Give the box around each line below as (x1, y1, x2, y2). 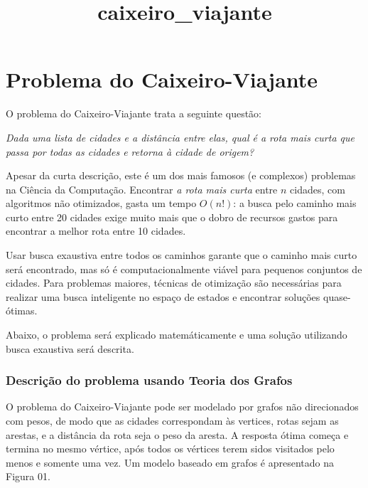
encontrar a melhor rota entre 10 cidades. (6, 223, 186, 238)
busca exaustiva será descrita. (6, 341, 134, 356)
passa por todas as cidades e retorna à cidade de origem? (6, 144, 254, 159)
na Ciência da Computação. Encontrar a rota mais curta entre (6, 181, 278, 196)
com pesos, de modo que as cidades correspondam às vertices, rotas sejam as (6, 413, 339, 428)
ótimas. (6, 303, 38, 318)
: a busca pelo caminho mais (233, 196, 357, 211)
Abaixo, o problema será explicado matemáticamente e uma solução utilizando (6, 327, 347, 342)
